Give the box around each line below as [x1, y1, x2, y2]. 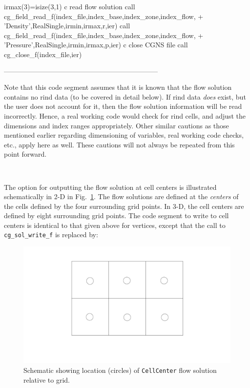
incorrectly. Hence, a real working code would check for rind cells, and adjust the [4, 110, 246, 121]
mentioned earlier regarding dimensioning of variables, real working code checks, [4, 130, 244, 140]
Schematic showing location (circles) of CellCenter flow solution [23, 365, 217, 375]
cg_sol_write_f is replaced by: [4, 229, 98, 240]
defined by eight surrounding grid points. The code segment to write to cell [4, 210, 229, 221]
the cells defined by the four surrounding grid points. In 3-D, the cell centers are [4, 201, 244, 211]
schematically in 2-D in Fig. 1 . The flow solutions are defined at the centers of [4, 191, 239, 202]
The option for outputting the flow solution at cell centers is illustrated [4, 182, 217, 192]
